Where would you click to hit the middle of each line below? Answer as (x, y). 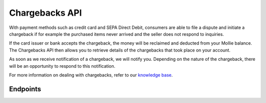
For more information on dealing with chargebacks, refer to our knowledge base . (91, 75)
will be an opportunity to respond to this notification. (62, 66)
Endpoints (25, 89)
